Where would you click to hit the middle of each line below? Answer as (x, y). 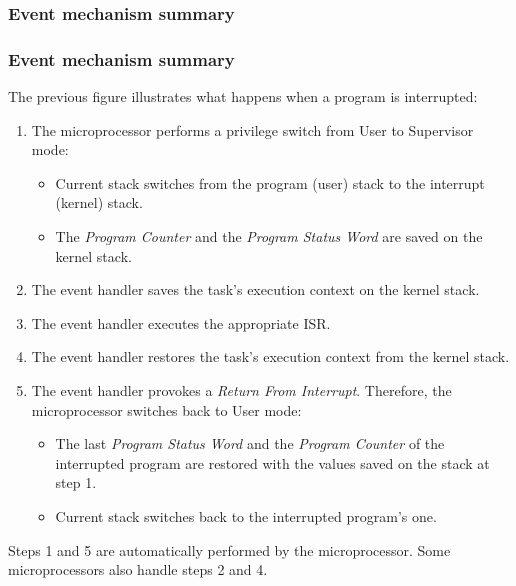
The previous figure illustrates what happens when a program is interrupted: (243, 96)
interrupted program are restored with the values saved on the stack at (272, 462)
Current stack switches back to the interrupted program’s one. (246, 515)
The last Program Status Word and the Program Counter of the (250, 443)
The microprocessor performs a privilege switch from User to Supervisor (252, 129)
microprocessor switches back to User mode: (166, 409)
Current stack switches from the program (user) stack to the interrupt (270, 182)
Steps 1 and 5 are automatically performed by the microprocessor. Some (229, 549)
